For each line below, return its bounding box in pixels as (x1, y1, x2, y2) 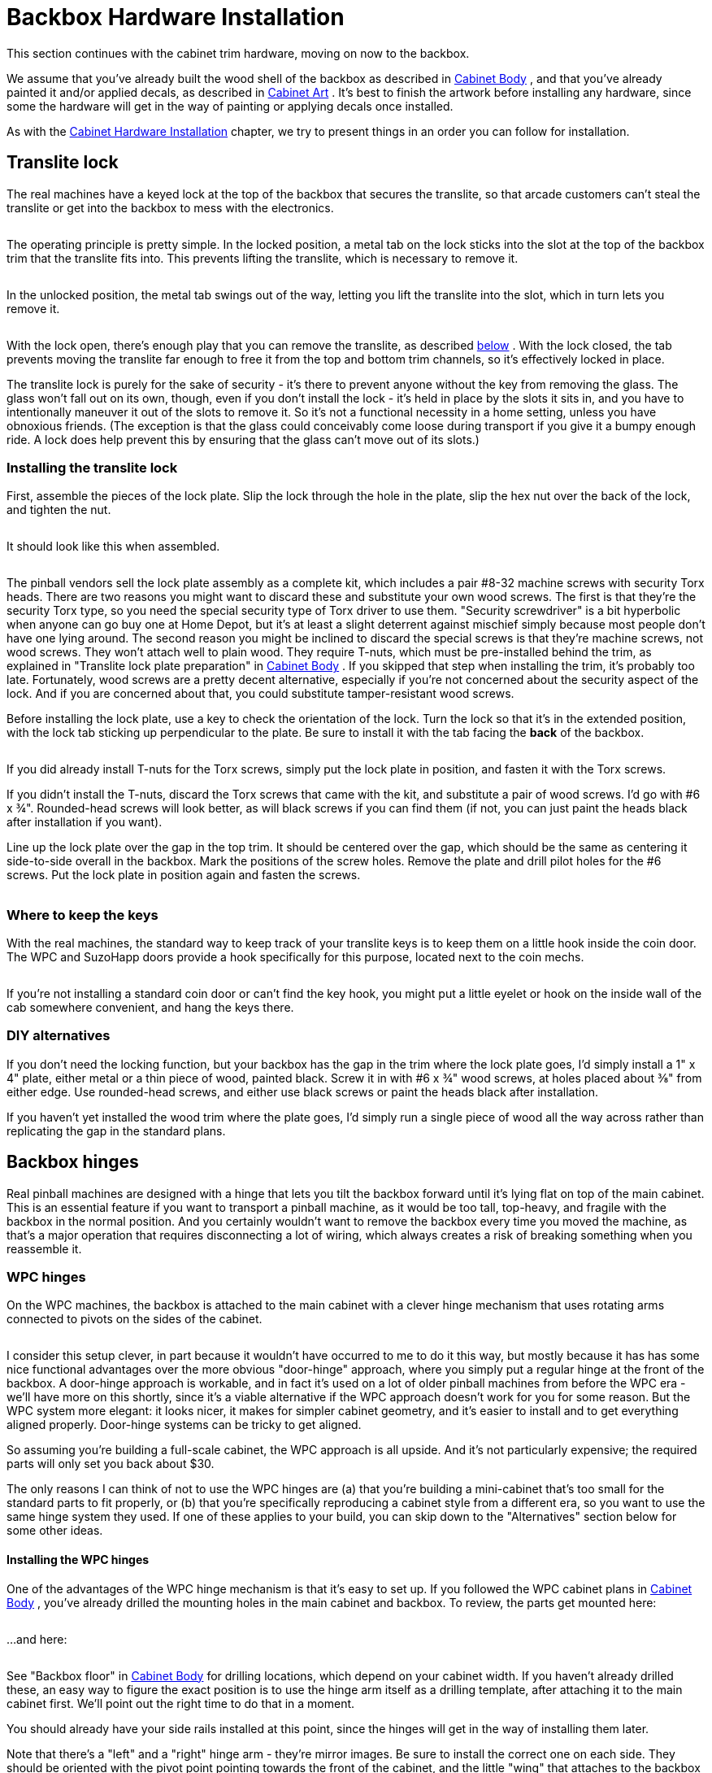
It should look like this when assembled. (7, 539, 220, 554)
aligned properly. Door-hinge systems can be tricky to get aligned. (7, 1418, 362, 1432)
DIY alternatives (7, 1027, 111, 1044)
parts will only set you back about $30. (7, 1457, 215, 1471)
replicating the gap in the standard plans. (7, 1123, 226, 1138)
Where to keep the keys (7, 906, 158, 923)
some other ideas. (7, 1523, 103, 1538)
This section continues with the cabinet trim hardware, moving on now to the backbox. (7, 46, 470, 60)
